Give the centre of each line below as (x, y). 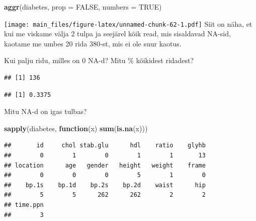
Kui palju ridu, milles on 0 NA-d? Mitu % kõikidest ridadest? (99, 60)
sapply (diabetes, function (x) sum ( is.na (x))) (76, 128)
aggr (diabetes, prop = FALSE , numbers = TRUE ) (83, 7)
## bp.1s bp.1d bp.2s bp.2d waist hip (105, 185)
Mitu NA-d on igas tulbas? (46, 111)
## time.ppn (24, 205)
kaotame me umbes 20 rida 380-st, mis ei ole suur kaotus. (93, 43)
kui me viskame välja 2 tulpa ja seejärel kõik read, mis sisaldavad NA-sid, (117, 34)
